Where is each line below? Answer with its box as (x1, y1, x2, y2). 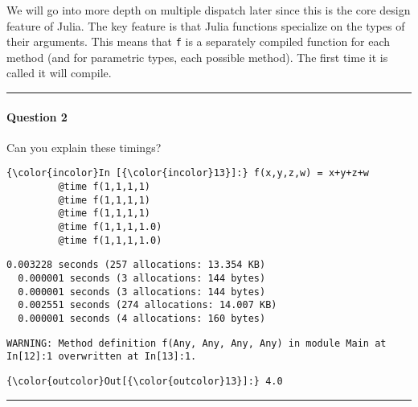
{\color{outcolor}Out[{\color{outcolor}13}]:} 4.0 (6, 375, 283, 387)
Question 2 (6, 108, 68, 125)
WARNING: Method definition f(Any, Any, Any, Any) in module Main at (6, 337, 387, 349)
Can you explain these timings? (6, 138, 162, 155)
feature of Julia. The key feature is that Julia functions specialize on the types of (6, 17, 405, 34)
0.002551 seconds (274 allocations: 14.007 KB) (18, 299, 277, 311)
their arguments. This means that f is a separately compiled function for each (6, 33, 391, 50)
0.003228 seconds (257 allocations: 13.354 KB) (6, 259, 266, 271)
